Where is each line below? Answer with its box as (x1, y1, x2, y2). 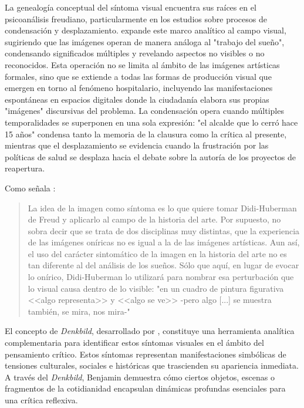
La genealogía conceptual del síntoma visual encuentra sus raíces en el (5, 1, 256, 13)
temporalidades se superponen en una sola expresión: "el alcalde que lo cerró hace (5, 116, 298, 128)
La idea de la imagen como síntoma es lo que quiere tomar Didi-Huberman (28, 201, 297, 214)
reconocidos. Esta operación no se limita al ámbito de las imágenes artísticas (5, 58, 280, 70)
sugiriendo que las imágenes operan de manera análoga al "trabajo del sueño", (5, 35, 285, 48)
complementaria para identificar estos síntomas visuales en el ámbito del (5, 336, 264, 349)
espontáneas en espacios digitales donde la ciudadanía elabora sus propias (5, 93, 269, 105)
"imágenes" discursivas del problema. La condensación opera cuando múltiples (5, 104, 284, 117)
